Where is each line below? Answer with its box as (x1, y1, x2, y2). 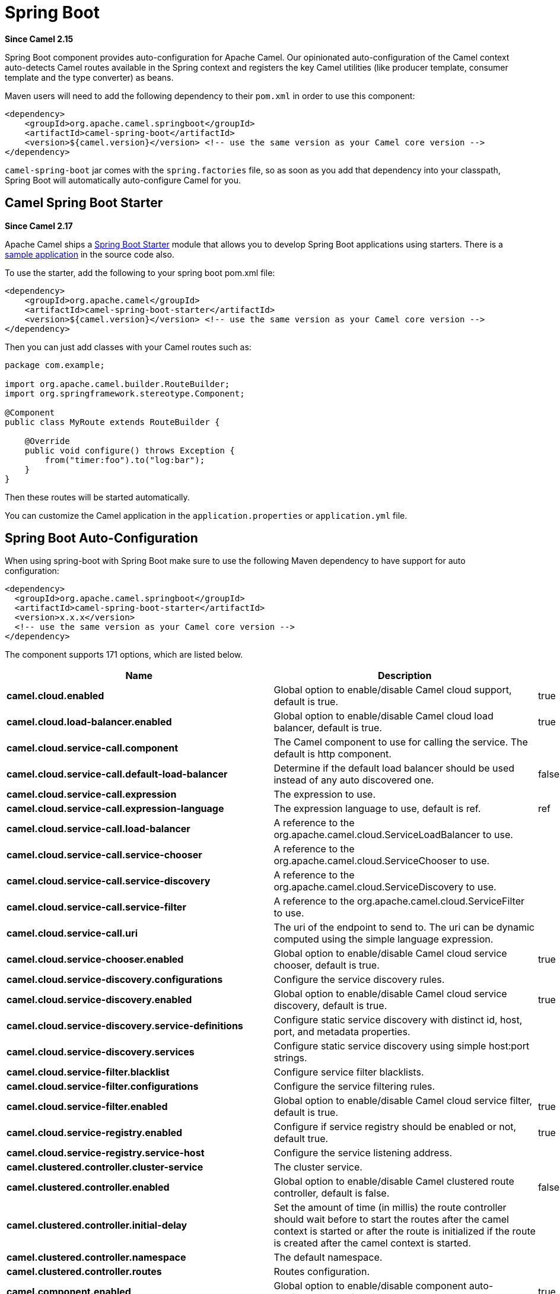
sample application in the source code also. (5, 249, 174, 259)
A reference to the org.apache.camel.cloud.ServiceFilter (273, 895, 524, 908)
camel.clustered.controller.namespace (7, 1251, 186, 1264)
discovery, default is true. (273, 1000, 387, 1012)
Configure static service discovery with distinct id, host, (273, 1014, 523, 1026)
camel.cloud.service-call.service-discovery (7, 875, 211, 887)
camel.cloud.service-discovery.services (7, 1046, 195, 1058)
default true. (273, 1133, 329, 1145)
